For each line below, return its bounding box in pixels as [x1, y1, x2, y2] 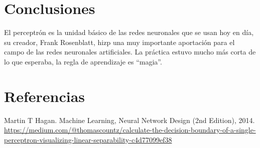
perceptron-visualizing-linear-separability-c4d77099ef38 [4, 134, 172, 144]
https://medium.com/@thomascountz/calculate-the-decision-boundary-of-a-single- [4, 124, 256, 135]
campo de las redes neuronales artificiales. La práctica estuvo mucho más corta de [4, 46, 256, 57]
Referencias [4, 85, 85, 106]
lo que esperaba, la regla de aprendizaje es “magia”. [4, 56, 162, 66]
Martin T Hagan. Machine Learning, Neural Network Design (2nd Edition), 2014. [4, 114, 255, 125]
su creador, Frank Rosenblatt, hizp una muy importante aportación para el [4, 36, 235, 47]
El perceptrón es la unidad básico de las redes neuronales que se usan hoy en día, [4, 27, 254, 37]
